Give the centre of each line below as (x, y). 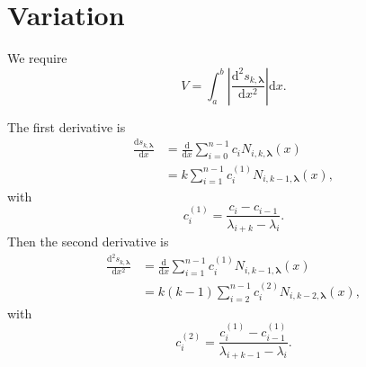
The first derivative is (67, 126)
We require (37, 58)
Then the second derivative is (88, 242)
